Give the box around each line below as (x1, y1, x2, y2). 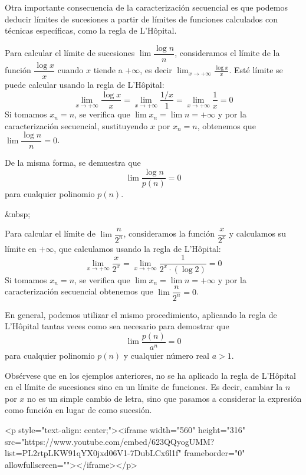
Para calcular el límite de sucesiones (5, 47, 135, 59)
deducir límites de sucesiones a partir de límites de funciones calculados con (5, 12, 278, 25)
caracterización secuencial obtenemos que (5, 285, 153, 297)
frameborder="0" (184, 447, 245, 459)
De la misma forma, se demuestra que (5, 156, 141, 169)
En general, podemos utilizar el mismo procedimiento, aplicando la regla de (5, 308, 277, 320)
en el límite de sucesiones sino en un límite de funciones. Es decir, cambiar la (5, 381, 283, 393)
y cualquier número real (123, 349, 209, 361)
